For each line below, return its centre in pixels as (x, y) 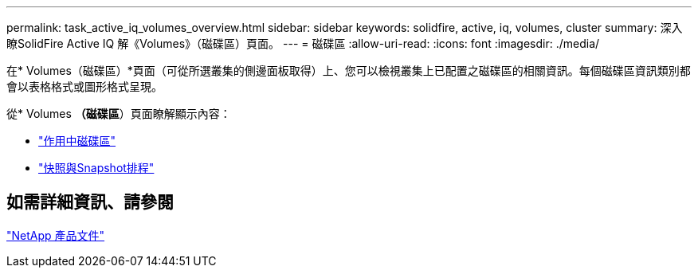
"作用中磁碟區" (77, 141)
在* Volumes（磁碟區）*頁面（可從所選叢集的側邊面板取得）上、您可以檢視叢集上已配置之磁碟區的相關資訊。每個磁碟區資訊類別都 (349, 70)
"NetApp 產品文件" (56, 235)
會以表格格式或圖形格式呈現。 (84, 86)
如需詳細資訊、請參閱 (90, 202)
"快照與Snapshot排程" (96, 168)
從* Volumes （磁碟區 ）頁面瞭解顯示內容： (119, 114)
